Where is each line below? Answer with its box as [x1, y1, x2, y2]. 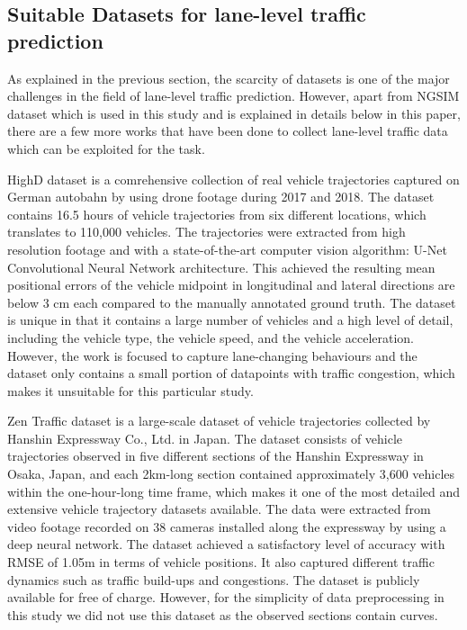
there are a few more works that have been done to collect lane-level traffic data [7, 121, 448, 140]
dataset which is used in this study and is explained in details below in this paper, [7, 103, 461, 122]
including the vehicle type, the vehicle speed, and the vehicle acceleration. [7, 328, 414, 346]
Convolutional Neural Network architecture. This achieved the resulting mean [7, 257, 436, 276]
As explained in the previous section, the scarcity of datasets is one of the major [7, 68, 450, 87]
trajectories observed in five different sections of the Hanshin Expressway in [7, 446, 424, 465]
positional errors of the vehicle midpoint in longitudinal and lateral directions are [7, 275, 455, 294]
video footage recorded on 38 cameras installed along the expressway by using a [7, 517, 446, 535]
